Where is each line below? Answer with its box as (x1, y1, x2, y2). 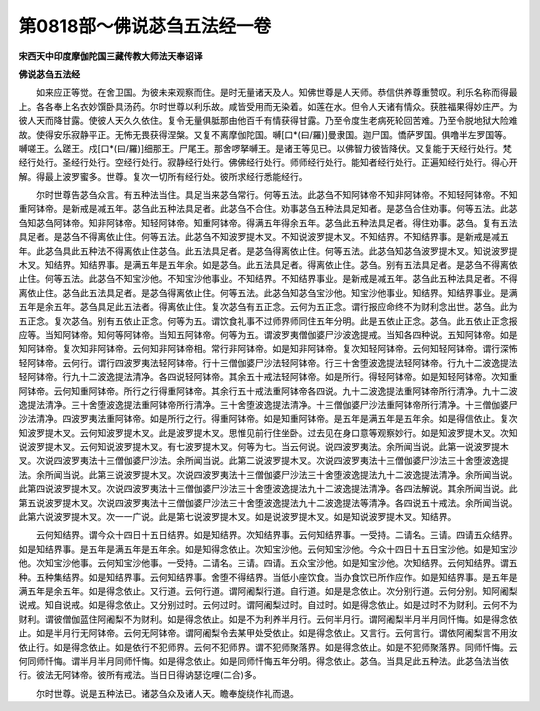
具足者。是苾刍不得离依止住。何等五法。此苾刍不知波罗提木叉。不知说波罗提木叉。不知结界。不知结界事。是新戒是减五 (18, 231, 509, 243)
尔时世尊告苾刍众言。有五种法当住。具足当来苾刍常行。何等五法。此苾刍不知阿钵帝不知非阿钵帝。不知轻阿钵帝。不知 (35, 189, 518, 201)
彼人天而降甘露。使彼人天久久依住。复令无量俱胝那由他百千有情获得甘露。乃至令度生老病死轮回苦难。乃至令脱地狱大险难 (18, 115, 518, 127)
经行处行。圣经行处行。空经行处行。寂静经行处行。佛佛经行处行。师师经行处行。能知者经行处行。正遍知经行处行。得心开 (18, 156, 518, 169)
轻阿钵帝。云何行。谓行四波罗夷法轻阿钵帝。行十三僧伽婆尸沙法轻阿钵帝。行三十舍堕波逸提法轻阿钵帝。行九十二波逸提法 (18, 356, 518, 369)
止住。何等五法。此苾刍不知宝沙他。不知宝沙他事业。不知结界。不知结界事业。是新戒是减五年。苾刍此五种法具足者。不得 (18, 273, 518, 285)
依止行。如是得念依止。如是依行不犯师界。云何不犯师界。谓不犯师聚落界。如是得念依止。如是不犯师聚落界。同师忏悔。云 (18, 641, 518, 653)
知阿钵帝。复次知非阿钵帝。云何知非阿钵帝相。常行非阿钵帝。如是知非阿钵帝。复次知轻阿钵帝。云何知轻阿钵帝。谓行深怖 (18, 343, 518, 355)
